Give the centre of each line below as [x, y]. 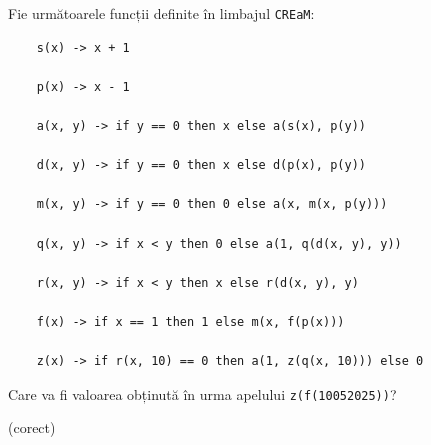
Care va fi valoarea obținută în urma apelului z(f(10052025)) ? [202, 393]
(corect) [32, 427]
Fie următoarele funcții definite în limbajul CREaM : [161, 13]
